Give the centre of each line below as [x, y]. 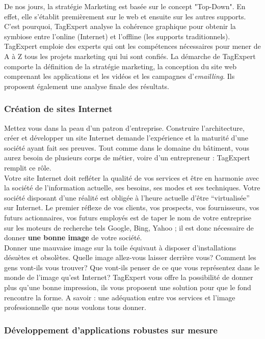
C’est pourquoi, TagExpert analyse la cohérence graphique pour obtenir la [120, 26]
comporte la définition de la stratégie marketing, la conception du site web [121, 66]
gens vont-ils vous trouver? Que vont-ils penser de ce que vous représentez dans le [132, 267]
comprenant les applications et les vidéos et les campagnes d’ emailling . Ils [120, 76]
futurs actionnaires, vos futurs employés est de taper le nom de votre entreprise [128, 217]
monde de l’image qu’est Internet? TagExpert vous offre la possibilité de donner [129, 277]
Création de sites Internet [58, 109]
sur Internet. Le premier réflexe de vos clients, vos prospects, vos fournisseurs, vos [132, 207]
